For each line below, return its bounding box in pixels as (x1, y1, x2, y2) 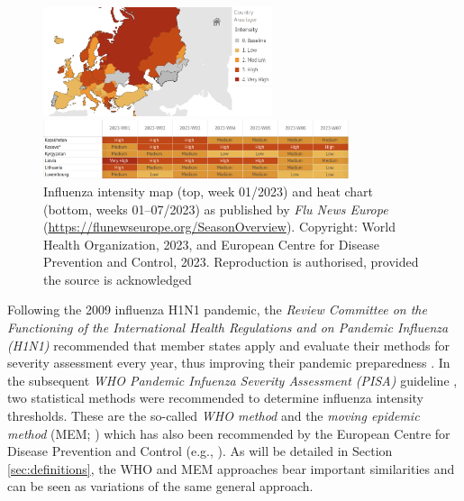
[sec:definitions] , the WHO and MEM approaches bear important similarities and (7, 459, 455, 478)
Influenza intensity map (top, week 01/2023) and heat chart (43, 181, 374, 200)
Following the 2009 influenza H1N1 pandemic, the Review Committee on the (7, 300, 427, 319)
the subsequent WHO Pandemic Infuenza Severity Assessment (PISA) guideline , (7, 370, 458, 389)
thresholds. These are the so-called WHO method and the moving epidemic (7, 406, 420, 425)
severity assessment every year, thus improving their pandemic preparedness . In (7, 353, 450, 372)
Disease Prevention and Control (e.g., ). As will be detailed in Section (7, 442, 393, 460)
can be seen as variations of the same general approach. (7, 477, 314, 496)
